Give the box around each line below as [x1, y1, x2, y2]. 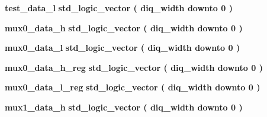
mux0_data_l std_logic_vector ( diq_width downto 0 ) [5, 41, 240, 54]
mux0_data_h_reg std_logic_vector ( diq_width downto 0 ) [5, 61, 263, 73]
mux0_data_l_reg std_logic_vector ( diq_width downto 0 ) [5, 81, 260, 93]
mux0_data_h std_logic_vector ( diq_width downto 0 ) [5, 21, 243, 34]
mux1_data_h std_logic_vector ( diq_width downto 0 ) [5, 100, 243, 113]
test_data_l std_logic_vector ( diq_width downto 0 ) [5, 2, 233, 14]
